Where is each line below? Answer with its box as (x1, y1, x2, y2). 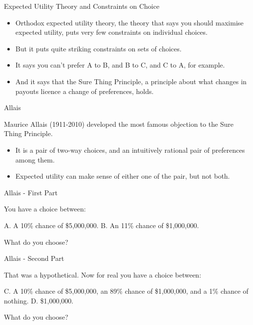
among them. (15, 154, 55, 164)
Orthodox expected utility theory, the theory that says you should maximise (15, 17, 244, 27)
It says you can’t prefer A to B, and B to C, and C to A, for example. (15, 60, 225, 70)
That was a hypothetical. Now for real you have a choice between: (4, 269, 201, 279)
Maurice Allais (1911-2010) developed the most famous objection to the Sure (4, 118, 234, 129)
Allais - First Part (4, 187, 58, 197)
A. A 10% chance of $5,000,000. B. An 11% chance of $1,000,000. (4, 220, 199, 230)
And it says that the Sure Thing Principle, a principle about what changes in (15, 76, 247, 86)
